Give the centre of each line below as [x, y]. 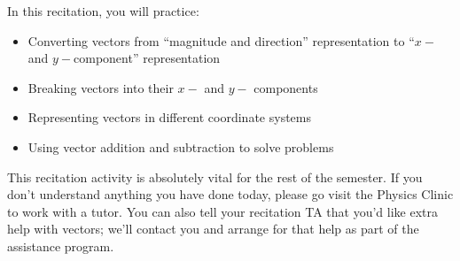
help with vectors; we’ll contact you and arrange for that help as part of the [213, 229]
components [286, 87]
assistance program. [61, 246]
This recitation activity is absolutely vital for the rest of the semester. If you [215, 177]
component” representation [147, 58]
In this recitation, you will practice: [103, 11]
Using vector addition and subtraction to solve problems [181, 146]
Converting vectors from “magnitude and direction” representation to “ [221, 40]
